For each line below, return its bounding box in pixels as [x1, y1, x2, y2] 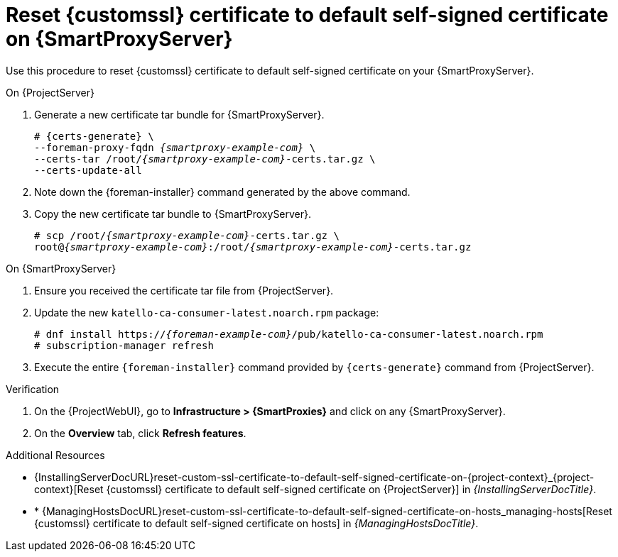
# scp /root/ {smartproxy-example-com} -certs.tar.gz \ [34, 229, 340, 241]
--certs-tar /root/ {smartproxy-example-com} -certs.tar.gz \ [34, 153, 376, 165]
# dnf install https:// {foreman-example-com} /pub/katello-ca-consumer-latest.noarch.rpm [34, 328, 543, 340]
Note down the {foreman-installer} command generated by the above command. [34, 185, 411, 198]
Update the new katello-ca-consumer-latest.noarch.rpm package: [34, 306, 379, 319]
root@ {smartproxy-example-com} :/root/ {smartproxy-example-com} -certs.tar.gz [34, 241, 472, 253]
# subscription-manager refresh [34, 339, 214, 351]
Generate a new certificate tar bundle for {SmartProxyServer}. [34, 108, 325, 121]
